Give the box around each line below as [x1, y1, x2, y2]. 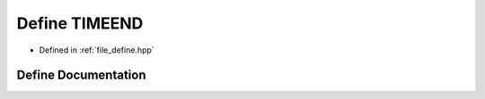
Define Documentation [16, 68, 146, 83]
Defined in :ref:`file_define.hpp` [39, 45, 154, 55]
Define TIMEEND [16, 13, 144, 33]
